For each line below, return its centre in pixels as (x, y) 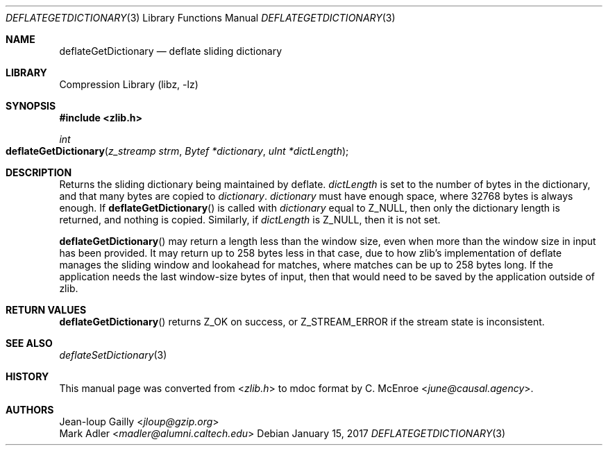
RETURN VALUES (46, 310)
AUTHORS (30, 410)
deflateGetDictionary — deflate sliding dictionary (171, 51)
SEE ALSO (29, 343)
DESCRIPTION (39, 172)
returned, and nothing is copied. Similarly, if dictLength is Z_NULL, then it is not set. (250, 220)
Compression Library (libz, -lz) (129, 84)
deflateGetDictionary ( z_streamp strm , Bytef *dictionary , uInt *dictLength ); (177, 151)
